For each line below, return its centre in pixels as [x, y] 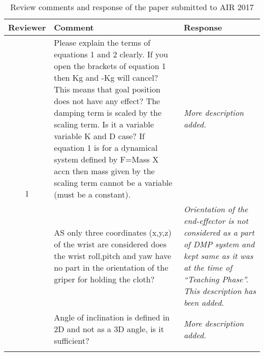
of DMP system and [219, 244]
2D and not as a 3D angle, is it [109, 329]
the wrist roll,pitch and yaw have [113, 256]
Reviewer [27, 27]
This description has [220, 291]
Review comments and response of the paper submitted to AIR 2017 [132, 7]
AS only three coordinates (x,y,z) [113, 232]
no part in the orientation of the [111, 267]
